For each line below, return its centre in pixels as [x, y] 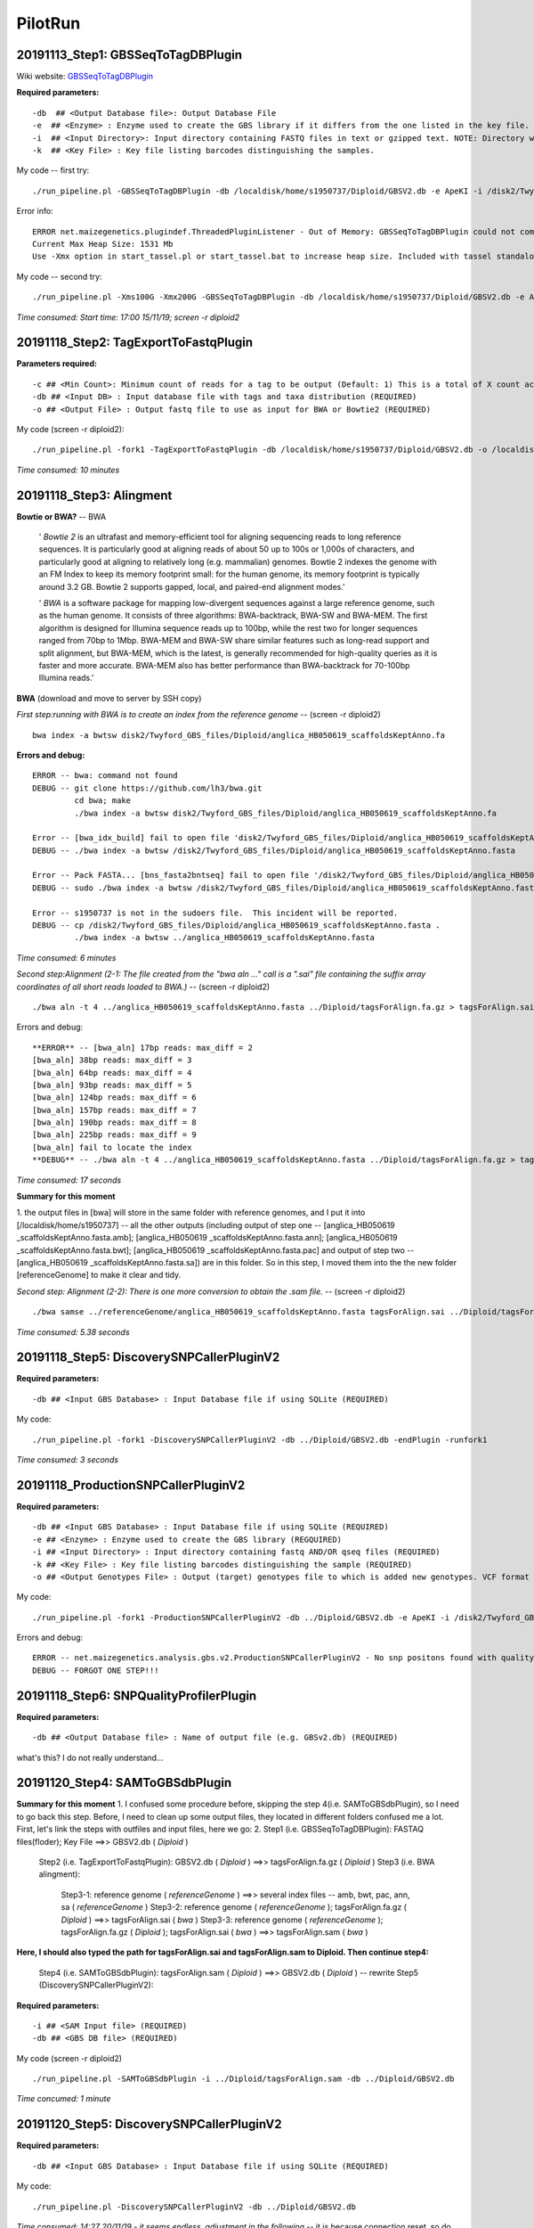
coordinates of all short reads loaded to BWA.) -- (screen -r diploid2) [143, 987]
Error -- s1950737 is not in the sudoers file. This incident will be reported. [215, 913]
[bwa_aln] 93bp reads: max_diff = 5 [112, 1085]
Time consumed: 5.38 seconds [73, 1331]
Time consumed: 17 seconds [69, 1180]
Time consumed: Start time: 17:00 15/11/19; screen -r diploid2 [128, 317]
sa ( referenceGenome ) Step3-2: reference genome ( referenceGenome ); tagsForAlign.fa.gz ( [234, 1907]
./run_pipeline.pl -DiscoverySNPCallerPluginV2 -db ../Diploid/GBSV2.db [194, 2207]
